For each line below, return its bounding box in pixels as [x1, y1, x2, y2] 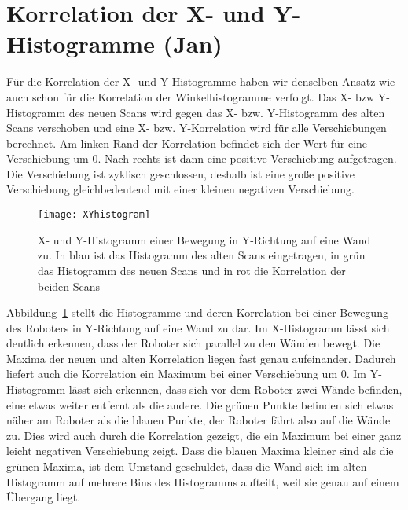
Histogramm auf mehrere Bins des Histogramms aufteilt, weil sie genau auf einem [6, 473, 399, 490]
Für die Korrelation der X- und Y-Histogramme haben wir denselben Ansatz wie [6, 73, 395, 90]
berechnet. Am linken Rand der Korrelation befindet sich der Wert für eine [6, 134, 368, 151]
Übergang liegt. [6, 489, 81, 505]
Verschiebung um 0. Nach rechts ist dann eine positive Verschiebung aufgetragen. [6, 150, 397, 167]
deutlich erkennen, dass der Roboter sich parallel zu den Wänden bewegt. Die [6, 335, 380, 351]
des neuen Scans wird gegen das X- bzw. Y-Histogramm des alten [68, 104, 385, 120]
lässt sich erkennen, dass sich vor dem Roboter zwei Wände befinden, [68, 381, 402, 398]
